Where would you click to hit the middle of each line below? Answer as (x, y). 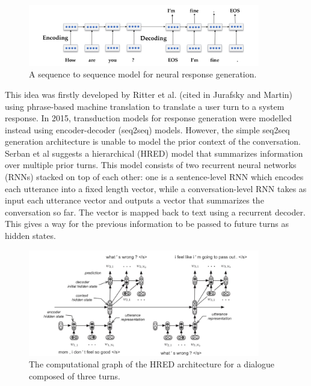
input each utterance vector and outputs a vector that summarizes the (134, 200)
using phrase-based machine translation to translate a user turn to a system (145, 106)
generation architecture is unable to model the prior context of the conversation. (153, 141)
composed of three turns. (75, 375)
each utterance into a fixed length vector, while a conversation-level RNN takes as (156, 188)
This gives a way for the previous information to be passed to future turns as (147, 224)
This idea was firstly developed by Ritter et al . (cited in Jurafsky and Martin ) (149, 94)
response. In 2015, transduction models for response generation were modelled (149, 118)
